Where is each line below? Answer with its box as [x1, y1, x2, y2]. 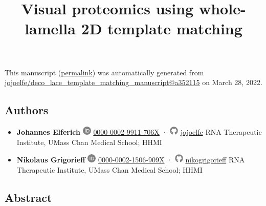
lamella [25, 18, 76, 39]
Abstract [5, 189, 52, 205]
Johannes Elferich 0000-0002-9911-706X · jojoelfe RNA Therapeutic [16, 126, 262, 137]
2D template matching [81, 18, 242, 39]
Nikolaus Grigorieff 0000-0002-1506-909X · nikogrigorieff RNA [16, 154, 245, 165]
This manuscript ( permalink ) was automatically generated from [5, 67, 204, 77]
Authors [5, 102, 49, 118]
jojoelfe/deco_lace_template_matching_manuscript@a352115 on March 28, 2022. [5, 77, 262, 88]
